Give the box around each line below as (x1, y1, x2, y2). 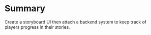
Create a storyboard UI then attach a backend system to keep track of (4, 19, 147, 25)
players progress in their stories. (4, 24, 70, 30)
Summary (4, 3, 45, 14)
